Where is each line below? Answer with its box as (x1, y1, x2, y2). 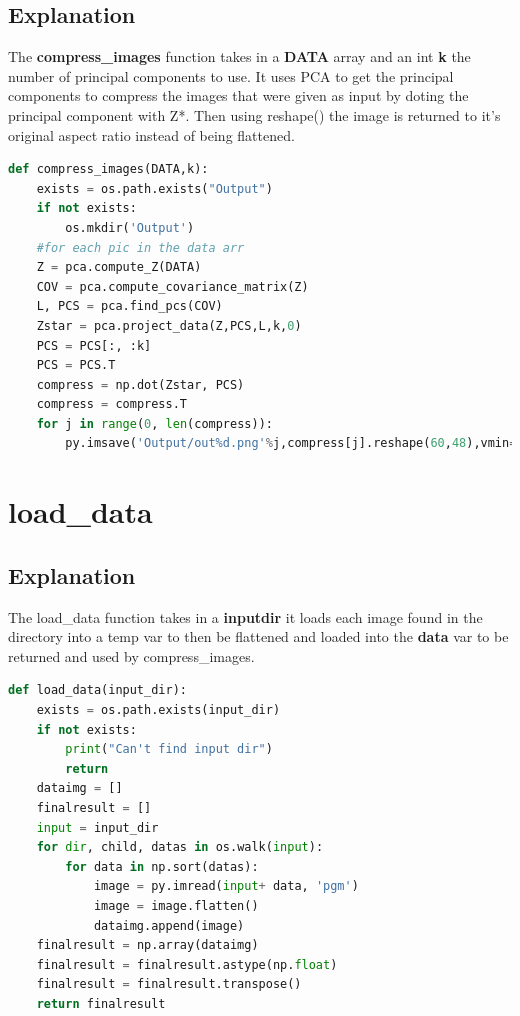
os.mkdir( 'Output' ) (65, 220, 195, 235)
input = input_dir (36, 820, 159, 835)
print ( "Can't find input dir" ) (65, 742, 273, 757)
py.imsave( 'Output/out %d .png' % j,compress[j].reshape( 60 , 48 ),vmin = (65, 436, 517, 451)
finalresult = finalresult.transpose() (36, 977, 302, 992)
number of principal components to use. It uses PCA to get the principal (8, 65, 454, 86)
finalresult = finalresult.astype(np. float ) (36, 957, 338, 972)
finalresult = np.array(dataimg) (36, 938, 259, 953)
